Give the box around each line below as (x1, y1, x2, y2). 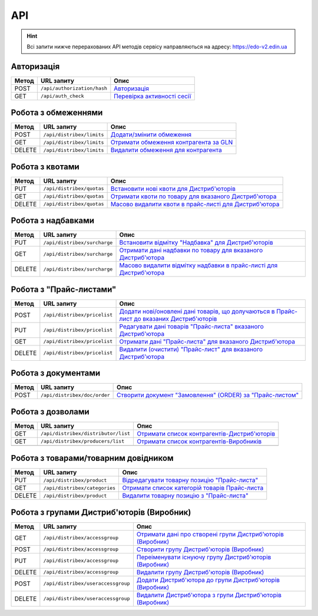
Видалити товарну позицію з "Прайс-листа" (122, 492, 249, 500)
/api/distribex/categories (43, 485, 116, 491)
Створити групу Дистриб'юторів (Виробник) (136, 545, 264, 554)
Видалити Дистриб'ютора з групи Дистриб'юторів (136, 591, 282, 599)
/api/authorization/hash (40, 85, 107, 91)
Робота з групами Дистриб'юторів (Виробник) (11, 507, 191, 517)
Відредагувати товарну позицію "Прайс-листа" (122, 476, 259, 485)
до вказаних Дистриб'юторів (134, 314, 217, 322)
